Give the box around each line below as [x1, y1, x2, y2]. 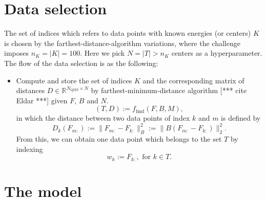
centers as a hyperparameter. [171, 48, 262, 58]
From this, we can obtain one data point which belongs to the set [16, 133, 222, 144]
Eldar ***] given [16, 95, 68, 105]
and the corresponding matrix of [142, 75, 244, 85]
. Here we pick [80, 48, 125, 58]
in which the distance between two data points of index [16, 113, 190, 123]
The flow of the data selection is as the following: [4, 57, 158, 68]
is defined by [221, 113, 261, 123]
